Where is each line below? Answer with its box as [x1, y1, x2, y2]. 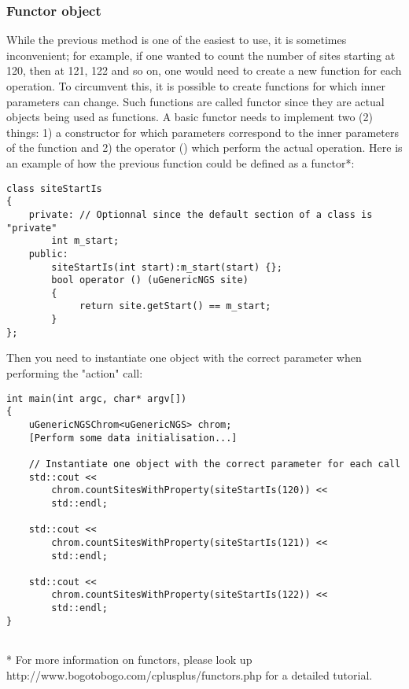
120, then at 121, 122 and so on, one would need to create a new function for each [6, 62, 402, 79]
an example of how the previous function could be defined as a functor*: [6, 154, 355, 171]
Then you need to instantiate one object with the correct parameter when [6, 349, 362, 366]
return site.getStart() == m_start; [79, 300, 271, 312]
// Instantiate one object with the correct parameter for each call [28, 458, 401, 470]
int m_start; [51, 235, 120, 247]
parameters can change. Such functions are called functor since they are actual [6, 93, 385, 109]
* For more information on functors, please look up [6, 651, 252, 668]
